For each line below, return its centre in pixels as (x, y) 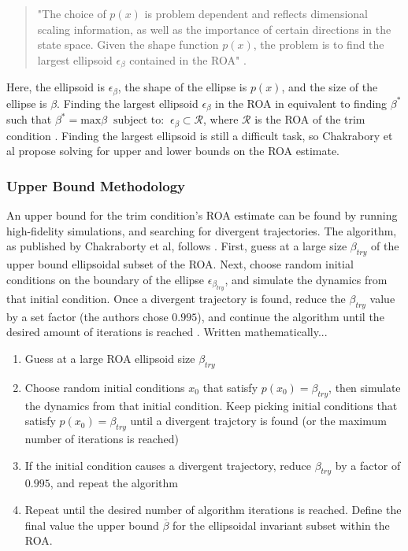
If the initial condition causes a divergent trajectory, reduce (168, 465)
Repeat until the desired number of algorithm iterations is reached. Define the (213, 509)
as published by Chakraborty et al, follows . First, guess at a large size (177, 246)
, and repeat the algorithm (114, 483)
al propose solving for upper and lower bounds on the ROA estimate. (173, 151)
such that (29, 119)
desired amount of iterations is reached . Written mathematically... (167, 332)
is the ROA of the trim (310, 119)
